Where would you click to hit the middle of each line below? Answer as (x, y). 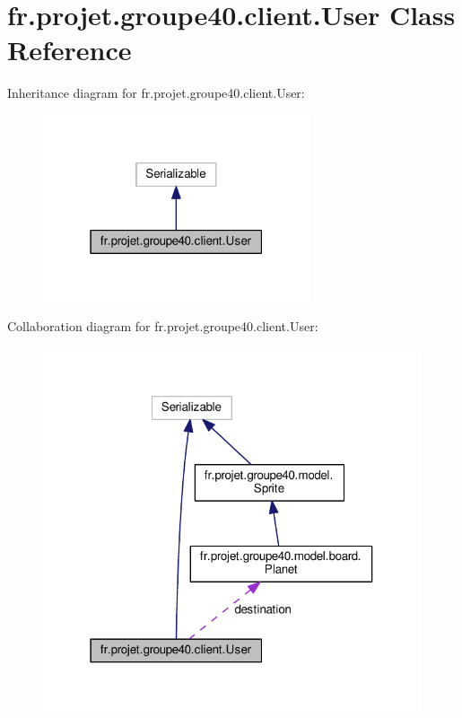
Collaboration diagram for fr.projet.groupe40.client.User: (163, 326)
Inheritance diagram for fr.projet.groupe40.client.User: (156, 93)
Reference (70, 50)
